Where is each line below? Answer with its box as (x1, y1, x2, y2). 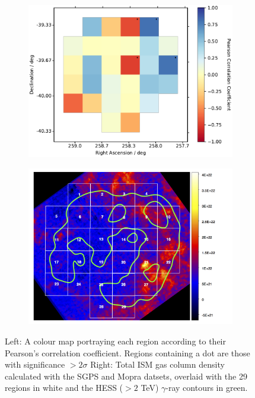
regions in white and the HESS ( (5, 381, 123, 394)
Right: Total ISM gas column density (90, 358, 225, 371)
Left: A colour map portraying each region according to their (5, 335, 227, 347)
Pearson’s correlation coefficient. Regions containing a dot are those (5, 346, 250, 359)
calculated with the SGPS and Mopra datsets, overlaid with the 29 (5, 369, 247, 382)
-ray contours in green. (165, 381, 248, 394)
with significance (5, 358, 65, 371)
